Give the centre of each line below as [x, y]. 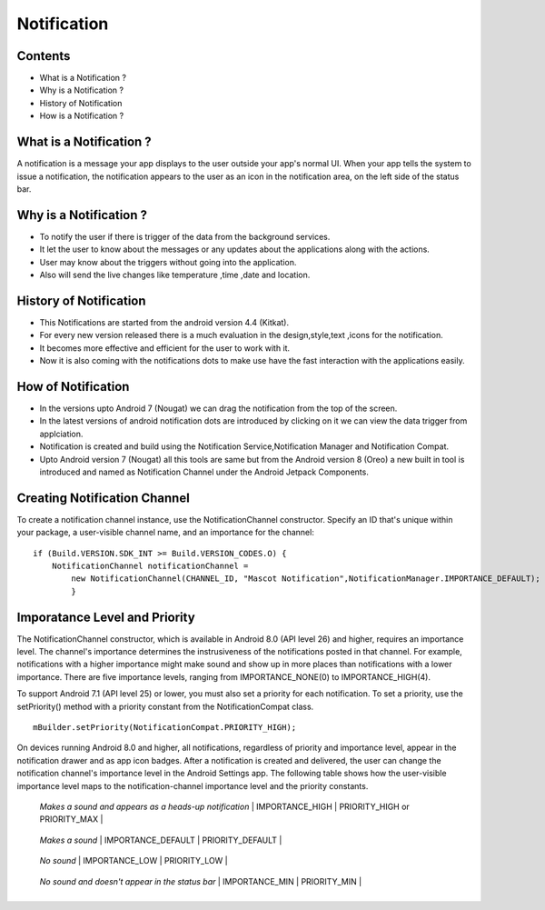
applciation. [61, 434]
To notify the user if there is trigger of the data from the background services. [185, 236]
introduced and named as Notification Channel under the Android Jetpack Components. [204, 472]
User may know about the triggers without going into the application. [168, 262]
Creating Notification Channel [103, 498]
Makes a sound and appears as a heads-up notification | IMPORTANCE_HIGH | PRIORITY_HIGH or [225, 806]
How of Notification [73, 386]
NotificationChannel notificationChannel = [150, 566]
